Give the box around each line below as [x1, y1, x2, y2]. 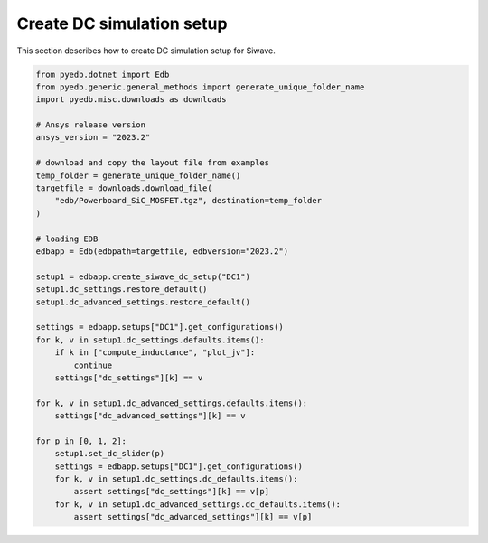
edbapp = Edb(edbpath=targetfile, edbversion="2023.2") [35, 247, 289, 257]
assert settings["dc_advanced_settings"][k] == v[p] [73, 511, 313, 522]
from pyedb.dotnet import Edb [35, 69, 170, 80]
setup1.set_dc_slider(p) [54, 448, 165, 459]
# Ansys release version [35, 120, 146, 130]
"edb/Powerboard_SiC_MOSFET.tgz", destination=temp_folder [54, 195, 323, 206]
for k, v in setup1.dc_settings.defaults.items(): [35, 334, 266, 345]
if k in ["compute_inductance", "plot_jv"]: [54, 348, 256, 358]
